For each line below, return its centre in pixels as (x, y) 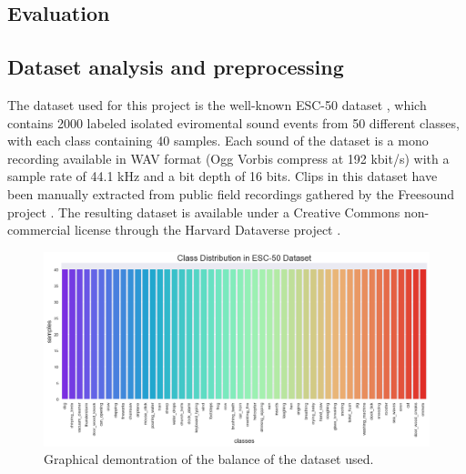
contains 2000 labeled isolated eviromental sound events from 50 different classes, (233, 122)
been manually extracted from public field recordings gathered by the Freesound (231, 193)
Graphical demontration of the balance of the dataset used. (209, 459)
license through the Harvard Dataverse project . (208, 230)
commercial (39, 230)
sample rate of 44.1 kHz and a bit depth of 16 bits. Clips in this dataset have (223, 176)
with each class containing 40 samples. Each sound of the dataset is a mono (218, 141)
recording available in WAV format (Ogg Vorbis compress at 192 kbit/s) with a (228, 158)
